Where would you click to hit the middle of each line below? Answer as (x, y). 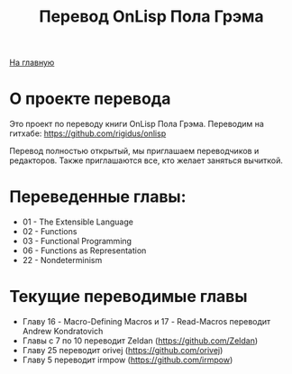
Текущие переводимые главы (128, 297)
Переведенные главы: (98, 197)
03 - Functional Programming (77, 242)
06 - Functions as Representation (84, 251)
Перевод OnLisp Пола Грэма (151, 17)
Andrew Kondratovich (63, 331)
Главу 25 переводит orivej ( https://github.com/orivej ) (123, 350)
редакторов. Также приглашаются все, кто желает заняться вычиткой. (146, 160)
